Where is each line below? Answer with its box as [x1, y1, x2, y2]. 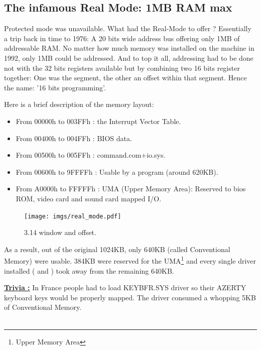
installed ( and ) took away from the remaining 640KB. [4, 265, 174, 276]
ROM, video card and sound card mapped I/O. [16, 193, 162, 203]
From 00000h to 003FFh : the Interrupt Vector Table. [16, 115, 181, 126]
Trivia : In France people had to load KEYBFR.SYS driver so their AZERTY [4, 282, 246, 293]
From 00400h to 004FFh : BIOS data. [16, 133, 132, 143]
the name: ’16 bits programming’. [4, 82, 106, 92]
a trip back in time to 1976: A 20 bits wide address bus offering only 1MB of [4, 33, 240, 43]
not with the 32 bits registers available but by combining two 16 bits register [4, 62, 240, 73]
